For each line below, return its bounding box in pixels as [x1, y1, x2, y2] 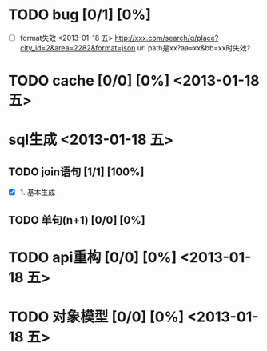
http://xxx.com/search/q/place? [114, 33, 219, 42]
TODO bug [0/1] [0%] [8, 6, 152, 24]
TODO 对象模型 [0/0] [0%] [8, 308, 185, 326]
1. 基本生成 [19, 188, 56, 197]
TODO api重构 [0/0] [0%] [8, 248, 177, 266]
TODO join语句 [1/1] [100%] [8, 165, 145, 178]
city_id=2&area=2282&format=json [19, 43, 136, 53]
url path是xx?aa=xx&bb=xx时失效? [137, 43, 251, 53]
